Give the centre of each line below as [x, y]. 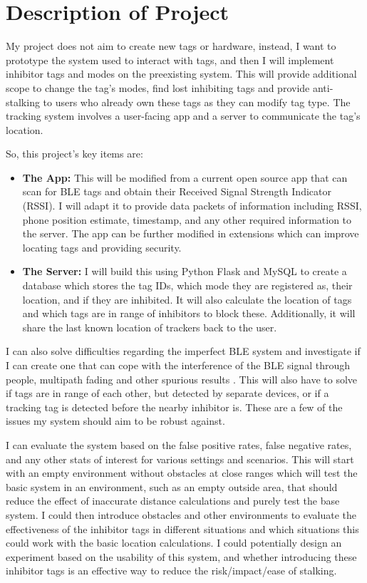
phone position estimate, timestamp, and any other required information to [187, 219]
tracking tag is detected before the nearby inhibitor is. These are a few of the [174, 407]
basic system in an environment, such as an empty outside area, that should [172, 486]
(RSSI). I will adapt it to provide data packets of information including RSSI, [192, 206]
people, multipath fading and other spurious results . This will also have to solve [182, 379]
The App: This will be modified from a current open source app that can [185, 177]
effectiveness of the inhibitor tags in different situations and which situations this [182, 528]
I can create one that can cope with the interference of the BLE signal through [178, 365]
